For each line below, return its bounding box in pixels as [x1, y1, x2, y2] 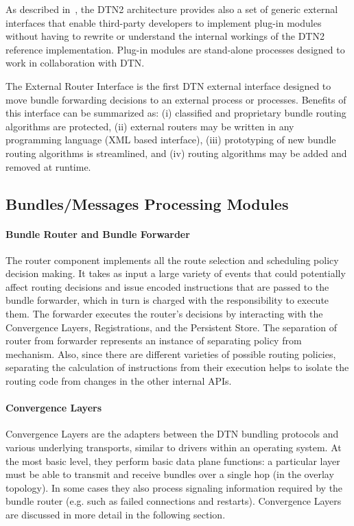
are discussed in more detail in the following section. [5, 507, 226, 521]
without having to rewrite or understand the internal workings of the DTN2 [5, 29, 324, 43]
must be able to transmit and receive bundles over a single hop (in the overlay [5, 467, 334, 481]
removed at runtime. [5, 159, 91, 174]
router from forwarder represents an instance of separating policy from [5, 333, 302, 348]
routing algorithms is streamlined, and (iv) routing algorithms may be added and [5, 145, 347, 160]
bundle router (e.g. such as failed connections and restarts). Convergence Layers [5, 494, 342, 508]
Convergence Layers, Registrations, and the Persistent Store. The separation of [5, 320, 338, 334]
